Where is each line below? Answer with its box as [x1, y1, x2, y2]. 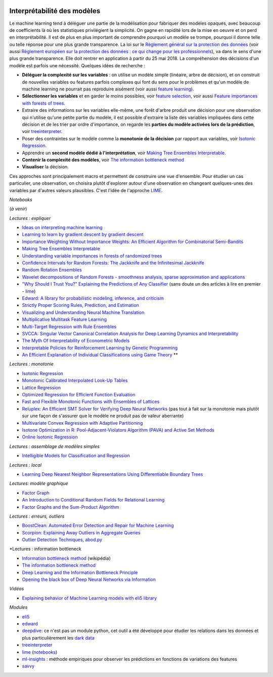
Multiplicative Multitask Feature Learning [22, 317, 107, 323]
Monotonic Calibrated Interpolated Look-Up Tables [22, 377, 128, 384]
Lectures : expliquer [9, 215, 51, 221]
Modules [9, 604, 28, 610]
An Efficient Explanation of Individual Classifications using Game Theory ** [22, 352, 178, 358]
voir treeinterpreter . [22, 128, 63, 134]
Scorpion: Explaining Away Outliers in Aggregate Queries [22, 529, 141, 535]
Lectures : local [9, 462, 42, 468]
